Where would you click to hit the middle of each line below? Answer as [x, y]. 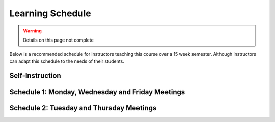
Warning [32, 31]
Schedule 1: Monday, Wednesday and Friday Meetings [97, 92]
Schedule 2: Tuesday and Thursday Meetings [83, 108]
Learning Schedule [50, 13]
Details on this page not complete [58, 40]
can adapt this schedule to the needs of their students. [67, 61]
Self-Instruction [35, 76]
